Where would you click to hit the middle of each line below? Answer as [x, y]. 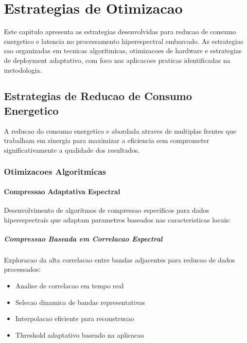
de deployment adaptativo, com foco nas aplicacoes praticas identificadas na [117, 60]
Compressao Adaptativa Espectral [62, 191]
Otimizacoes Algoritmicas [55, 171]
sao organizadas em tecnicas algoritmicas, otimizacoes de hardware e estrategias [123, 50]
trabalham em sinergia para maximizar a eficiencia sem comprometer [107, 140]
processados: [22, 269]
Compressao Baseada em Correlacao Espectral [83, 238]
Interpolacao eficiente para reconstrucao [75, 318]
